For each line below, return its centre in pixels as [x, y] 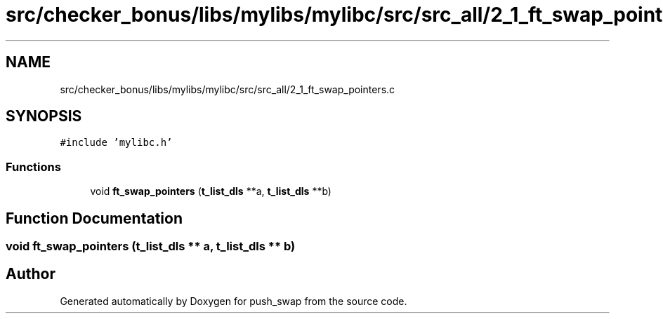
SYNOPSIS [44, 116]
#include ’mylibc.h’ [116, 143]
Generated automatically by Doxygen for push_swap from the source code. [234, 301]
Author [31, 274]
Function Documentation [94, 218]
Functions [33, 167]
